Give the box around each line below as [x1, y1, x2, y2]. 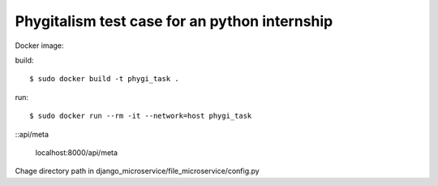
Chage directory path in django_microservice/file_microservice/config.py [15, 167, 260, 176]
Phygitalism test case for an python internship [15, 12, 333, 30]
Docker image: [15, 41, 64, 50]
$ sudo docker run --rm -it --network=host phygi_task [29, 111, 252, 121]
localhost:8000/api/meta [35, 147, 118, 158]
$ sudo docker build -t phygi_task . [29, 74, 180, 84]
